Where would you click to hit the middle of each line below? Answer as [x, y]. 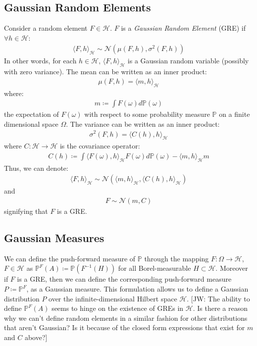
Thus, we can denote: [36, 168]
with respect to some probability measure [147, 114]
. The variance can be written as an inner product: [143, 124]
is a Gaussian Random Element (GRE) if [183, 28]
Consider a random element [46, 28]
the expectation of [31, 114]
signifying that [26, 211]
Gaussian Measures [54, 238]
